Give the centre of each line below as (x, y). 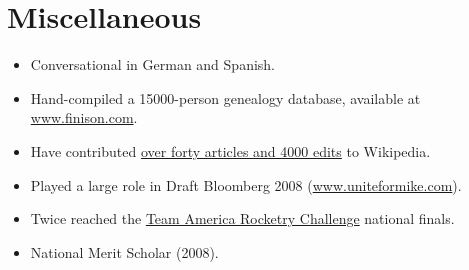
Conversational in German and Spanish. (152, 64)
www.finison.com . (84, 117)
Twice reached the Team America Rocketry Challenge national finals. (242, 218)
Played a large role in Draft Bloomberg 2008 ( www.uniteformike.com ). (246, 184)
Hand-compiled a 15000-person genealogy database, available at (225, 97)
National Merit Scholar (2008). (124, 251)
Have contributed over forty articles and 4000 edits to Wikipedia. (230, 150)
